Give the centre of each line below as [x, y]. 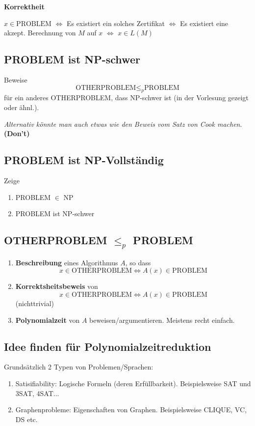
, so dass [138, 262]
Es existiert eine [204, 23]
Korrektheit [24, 6]
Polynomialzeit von [48, 320]
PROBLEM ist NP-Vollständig [84, 160]
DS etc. [26, 419]
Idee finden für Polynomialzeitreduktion [108, 346]
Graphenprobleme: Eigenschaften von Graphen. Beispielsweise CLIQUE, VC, [131, 410]
